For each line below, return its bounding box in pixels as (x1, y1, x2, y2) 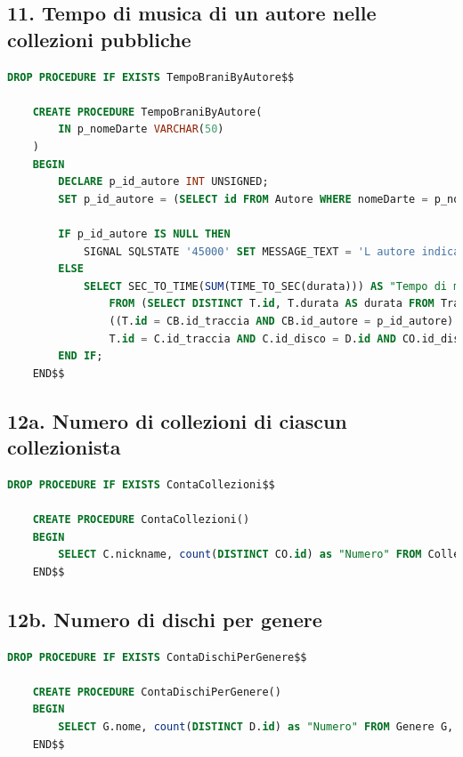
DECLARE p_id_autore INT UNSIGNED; (58, 175, 269, 189)
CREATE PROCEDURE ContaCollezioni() (32, 513, 250, 527)
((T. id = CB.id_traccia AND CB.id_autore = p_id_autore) (109, 314, 454, 327)
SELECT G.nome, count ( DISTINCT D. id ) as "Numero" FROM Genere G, (58, 721, 454, 734)
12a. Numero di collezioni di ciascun (7, 407, 347, 434)
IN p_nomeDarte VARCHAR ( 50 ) (58, 123, 224, 136)
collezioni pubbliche (7, 25, 191, 52)
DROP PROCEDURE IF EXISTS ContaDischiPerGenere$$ (7, 650, 307, 664)
